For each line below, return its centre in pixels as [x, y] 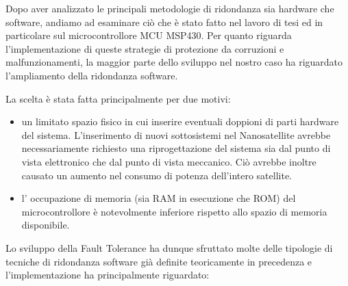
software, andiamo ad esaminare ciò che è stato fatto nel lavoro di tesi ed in [164, 22]
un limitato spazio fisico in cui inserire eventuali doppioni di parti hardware [180, 121]
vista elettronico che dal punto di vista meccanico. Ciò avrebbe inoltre [169, 161]
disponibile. [46, 225]
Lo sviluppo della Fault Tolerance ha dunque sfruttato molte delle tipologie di [169, 247]
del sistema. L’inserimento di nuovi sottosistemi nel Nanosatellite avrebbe [176, 134]
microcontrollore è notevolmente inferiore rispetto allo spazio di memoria [174, 211]
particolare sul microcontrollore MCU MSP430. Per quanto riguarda [149, 35]
